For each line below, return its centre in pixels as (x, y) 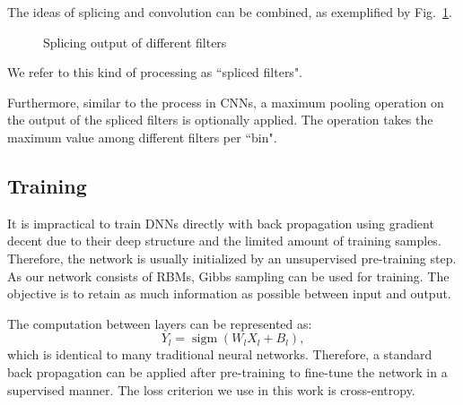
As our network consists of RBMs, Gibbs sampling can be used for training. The (228, 276)
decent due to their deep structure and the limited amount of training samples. (224, 241)
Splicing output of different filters (135, 42)
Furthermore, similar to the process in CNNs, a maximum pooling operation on (226, 102)
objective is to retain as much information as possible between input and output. (229, 293)
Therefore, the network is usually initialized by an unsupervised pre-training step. (232, 258)
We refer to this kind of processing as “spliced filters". (155, 72)
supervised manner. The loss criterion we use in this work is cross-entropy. (211, 389)
